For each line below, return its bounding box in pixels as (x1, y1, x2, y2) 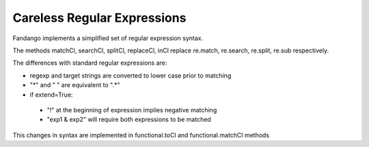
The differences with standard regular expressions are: (12, 59, 167, 67)
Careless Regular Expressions (12, 10, 187, 25)
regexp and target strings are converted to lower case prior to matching (29, 71, 232, 80)
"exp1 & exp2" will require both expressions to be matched (46, 116, 211, 124)
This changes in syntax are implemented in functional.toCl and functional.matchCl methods (12, 131, 270, 139)
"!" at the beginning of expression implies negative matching (46, 105, 217, 114)
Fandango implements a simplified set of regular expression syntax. (12, 34, 204, 42)
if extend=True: (29, 91, 73, 99)
